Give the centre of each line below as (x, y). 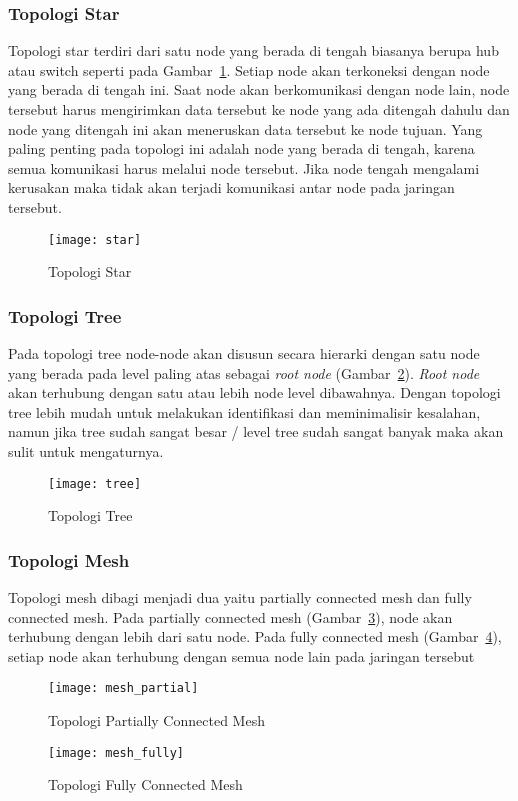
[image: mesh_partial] (123, 688)
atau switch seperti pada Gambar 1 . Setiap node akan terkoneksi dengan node (249, 69)
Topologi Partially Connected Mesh (156, 720)
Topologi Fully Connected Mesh (145, 784)
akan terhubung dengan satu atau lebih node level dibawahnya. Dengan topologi (254, 392)
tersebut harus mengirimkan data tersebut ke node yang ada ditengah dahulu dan (259, 109)
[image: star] (95, 239)
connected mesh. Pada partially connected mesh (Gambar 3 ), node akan (230, 616)
